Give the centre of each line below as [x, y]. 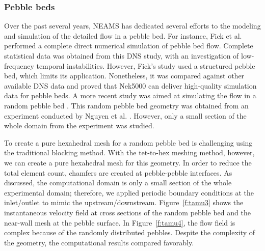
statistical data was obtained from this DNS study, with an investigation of [122, 55]
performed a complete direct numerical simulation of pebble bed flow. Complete [129, 46]
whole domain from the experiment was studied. [79, 125]
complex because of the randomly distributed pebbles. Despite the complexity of [130, 232]
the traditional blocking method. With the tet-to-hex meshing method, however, [129, 152]
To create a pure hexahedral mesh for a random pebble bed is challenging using [128, 142]
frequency [19, 65]
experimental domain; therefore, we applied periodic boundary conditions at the [129, 192]
